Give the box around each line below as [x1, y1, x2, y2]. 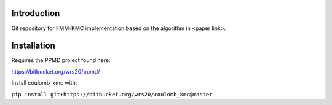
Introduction [11, 8, 60, 18]
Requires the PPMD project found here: [11, 56, 111, 64]
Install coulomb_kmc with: [11, 79, 77, 87]
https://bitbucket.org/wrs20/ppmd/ [11, 68, 100, 75]
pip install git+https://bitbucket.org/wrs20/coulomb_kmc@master [11, 91, 213, 98]
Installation [11, 41, 55, 51]
